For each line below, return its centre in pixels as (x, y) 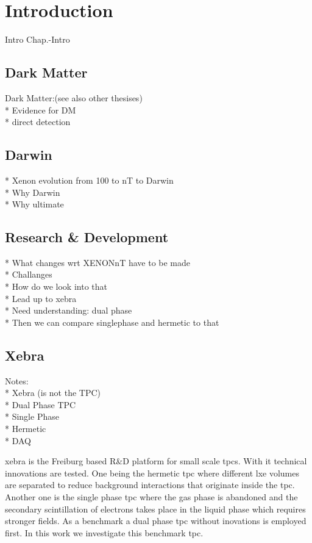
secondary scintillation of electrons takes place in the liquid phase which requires (155, 509)
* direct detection (38, 122)
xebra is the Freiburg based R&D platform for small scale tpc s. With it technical (156, 461)
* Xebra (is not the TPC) (53, 393)
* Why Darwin (33, 192)
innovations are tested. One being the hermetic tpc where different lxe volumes (152, 473)
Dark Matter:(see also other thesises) (74, 97)
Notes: (17, 380)
